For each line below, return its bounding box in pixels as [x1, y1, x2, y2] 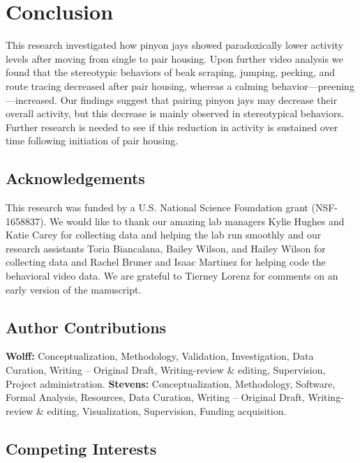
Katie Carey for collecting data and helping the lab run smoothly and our [6, 227, 322, 242]
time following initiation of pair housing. [6, 133, 179, 148]
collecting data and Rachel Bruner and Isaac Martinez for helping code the [6, 255, 326, 269]
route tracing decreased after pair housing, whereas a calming [6, 78, 269, 93]
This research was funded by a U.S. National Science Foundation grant [6, 200, 308, 215]
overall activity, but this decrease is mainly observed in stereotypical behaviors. [6, 106, 344, 121]
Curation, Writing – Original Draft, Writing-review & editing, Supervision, [6, 363, 326, 377]
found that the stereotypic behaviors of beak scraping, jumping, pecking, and [6, 65, 336, 79]
